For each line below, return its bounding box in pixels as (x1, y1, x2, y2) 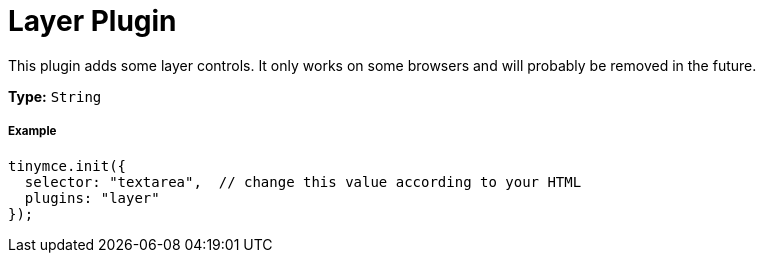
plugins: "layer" (24, 189, 160, 206)
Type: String (8, 87, 102, 105)
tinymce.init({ (8, 157, 127, 174)
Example (8, 124, 57, 139)
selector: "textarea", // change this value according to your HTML (24, 173, 582, 190)
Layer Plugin (8, 4, 177, 38)
